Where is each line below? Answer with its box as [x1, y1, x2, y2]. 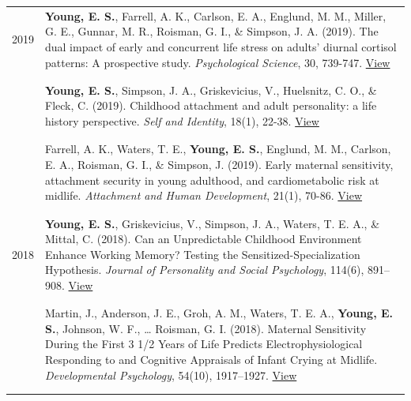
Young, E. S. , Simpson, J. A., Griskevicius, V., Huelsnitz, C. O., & [45, 81, 377, 98]
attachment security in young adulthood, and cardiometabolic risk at [45, 171, 379, 188]
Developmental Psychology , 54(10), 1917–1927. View [45, 366, 297, 383]
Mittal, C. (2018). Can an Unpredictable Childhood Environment [45, 230, 362, 247]
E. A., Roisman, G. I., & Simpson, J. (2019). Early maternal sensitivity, [45, 156, 394, 172]
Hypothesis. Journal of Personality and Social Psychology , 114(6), [45, 261, 364, 278]
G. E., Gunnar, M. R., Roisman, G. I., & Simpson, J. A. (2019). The [45, 23, 379, 39]
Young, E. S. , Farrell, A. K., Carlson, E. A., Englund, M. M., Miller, [45, 7, 386, 24]
